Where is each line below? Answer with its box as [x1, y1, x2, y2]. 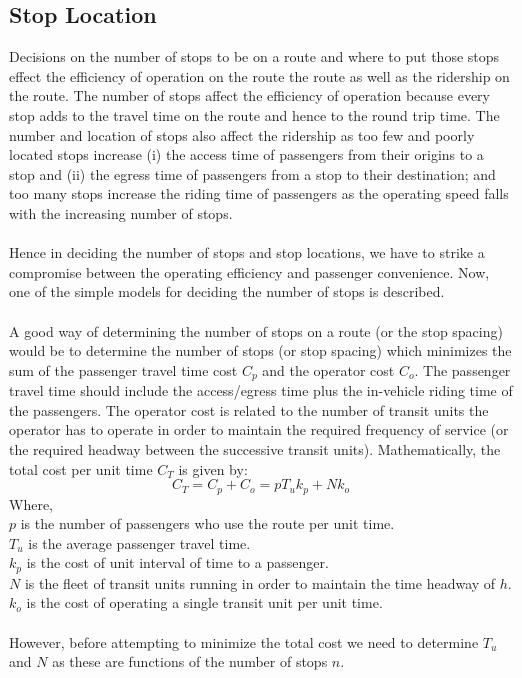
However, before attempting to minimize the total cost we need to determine [9, 631, 479, 652]
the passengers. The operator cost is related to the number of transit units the [9, 399, 489, 420]
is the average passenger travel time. [28, 532, 251, 553]
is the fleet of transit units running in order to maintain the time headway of [24, 572, 496, 593]
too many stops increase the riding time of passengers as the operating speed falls [9, 183, 509, 204]
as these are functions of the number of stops [52, 651, 328, 672]
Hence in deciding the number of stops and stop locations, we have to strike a [9, 242, 485, 263]
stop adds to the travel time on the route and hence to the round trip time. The [9, 104, 500, 125]
